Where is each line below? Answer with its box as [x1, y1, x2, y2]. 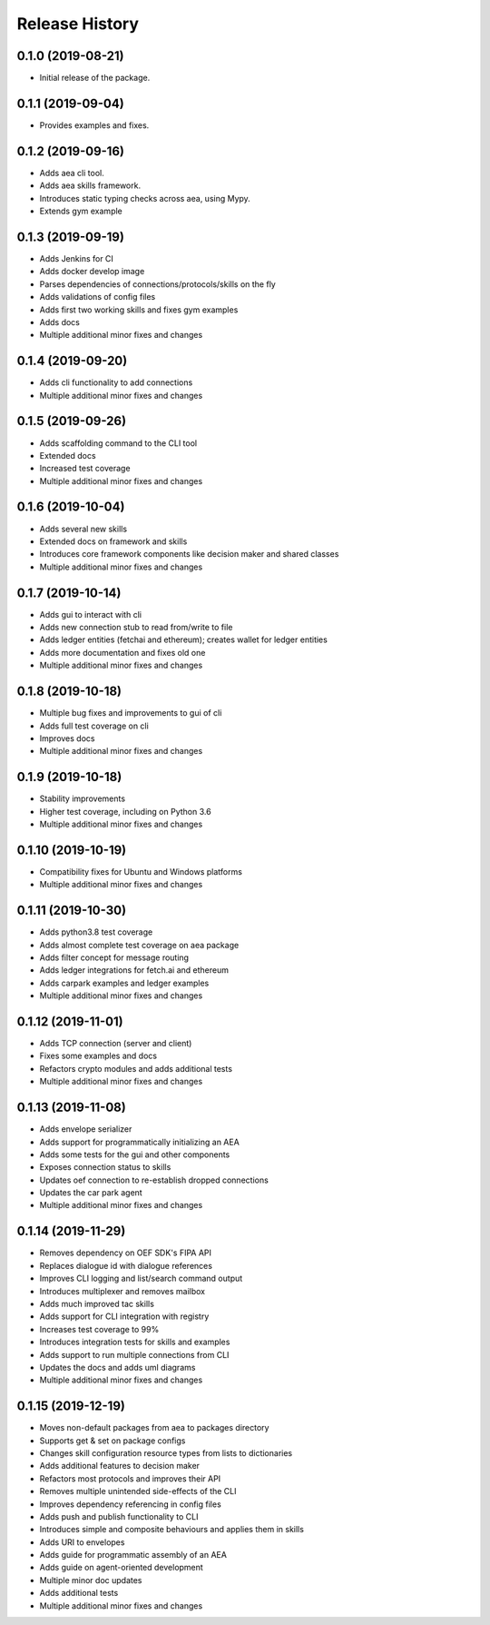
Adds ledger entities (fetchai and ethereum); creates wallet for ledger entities [39, 634, 328, 645]
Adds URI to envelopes [39, 1536, 125, 1548]
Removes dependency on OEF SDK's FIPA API [39, 1247, 212, 1258]
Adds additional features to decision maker [39, 1461, 200, 1471]
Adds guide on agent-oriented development [39, 1562, 203, 1573]
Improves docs [39, 732, 95, 744]
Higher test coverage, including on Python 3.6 [39, 806, 212, 817]
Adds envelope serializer [39, 1124, 132, 1135]
